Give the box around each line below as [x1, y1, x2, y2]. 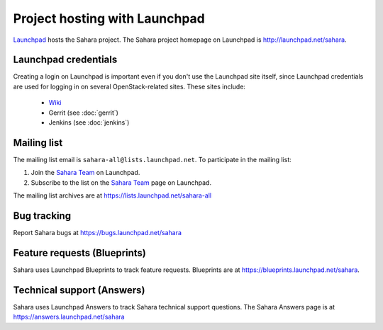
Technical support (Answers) [13, 284, 145, 296]
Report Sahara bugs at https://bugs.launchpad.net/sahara [13, 229, 182, 237]
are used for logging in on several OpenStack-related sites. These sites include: [13, 82, 246, 91]
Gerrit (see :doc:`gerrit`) [48, 108, 118, 117]
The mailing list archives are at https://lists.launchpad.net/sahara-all [13, 191, 212, 200]
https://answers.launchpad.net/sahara [13, 312, 125, 322]
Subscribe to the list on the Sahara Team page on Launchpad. [30, 178, 212, 187]
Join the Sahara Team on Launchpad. [30, 169, 140, 177]
